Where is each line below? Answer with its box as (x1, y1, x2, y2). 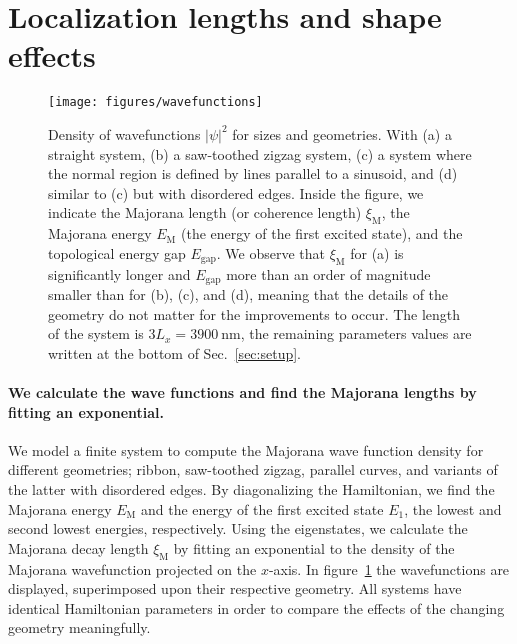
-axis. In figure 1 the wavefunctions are (268, 558, 510, 579)
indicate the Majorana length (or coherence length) (48, 202, 362, 223)
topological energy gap (48, 242, 186, 263)
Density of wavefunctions (48, 123, 201, 144)
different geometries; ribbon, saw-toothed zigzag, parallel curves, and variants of (8, 459, 498, 480)
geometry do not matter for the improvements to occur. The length (48, 303, 461, 324)
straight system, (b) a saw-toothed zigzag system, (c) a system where (48, 143, 472, 164)
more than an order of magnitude (226, 263, 431, 284)
